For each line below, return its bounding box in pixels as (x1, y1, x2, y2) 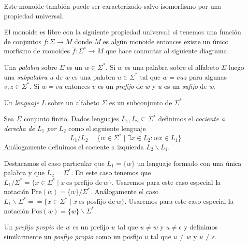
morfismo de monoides (4, 46, 70, 56)
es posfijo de (78, 198, 115, 205)
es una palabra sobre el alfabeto (124, 62, 219, 72)
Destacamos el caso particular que (4, 158, 105, 168)
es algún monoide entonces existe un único (103, 36, 229, 46)
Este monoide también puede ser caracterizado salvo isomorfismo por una (4, 1, 221, 11)
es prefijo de (66, 179, 102, 186)
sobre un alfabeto (48, 97, 100, 107)
